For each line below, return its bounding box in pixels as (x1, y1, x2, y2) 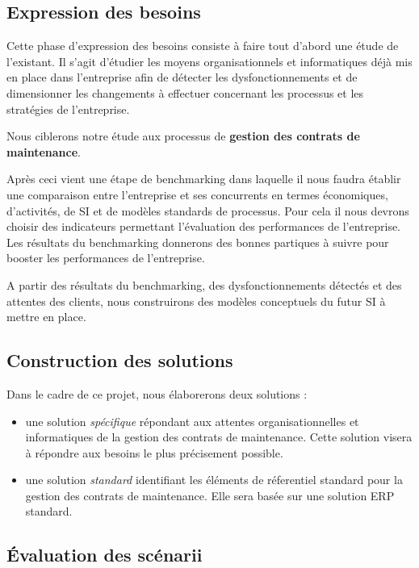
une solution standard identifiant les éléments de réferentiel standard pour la (25, 471, 403, 488)
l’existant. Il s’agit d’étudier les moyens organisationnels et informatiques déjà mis (6, 52, 413, 69)
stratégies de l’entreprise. (6, 100, 130, 117)
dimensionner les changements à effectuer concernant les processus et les (6, 84, 364, 101)
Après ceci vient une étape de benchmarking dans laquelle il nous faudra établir (6, 170, 401, 187)
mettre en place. (6, 308, 86, 325)
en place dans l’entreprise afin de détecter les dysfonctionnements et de (6, 69, 358, 86)
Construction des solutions (6, 348, 233, 373)
